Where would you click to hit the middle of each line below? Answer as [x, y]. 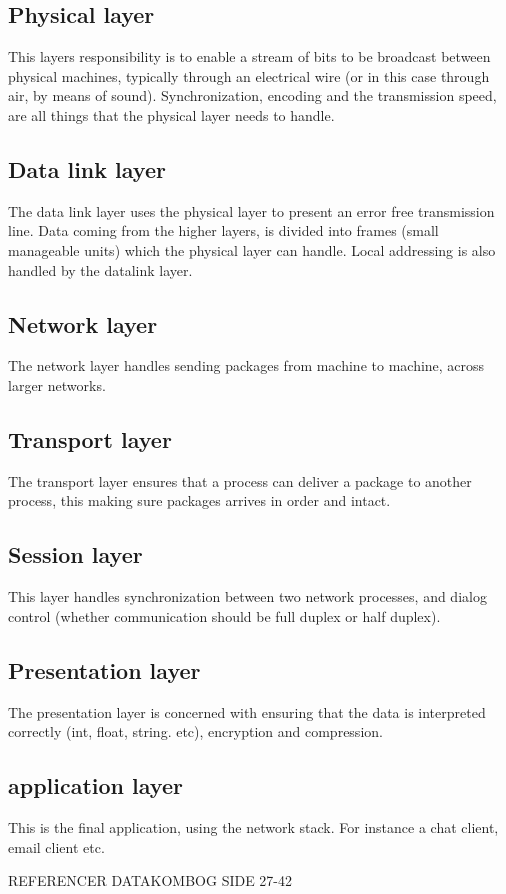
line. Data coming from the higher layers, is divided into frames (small [223, 230]
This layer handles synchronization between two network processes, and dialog [247, 596]
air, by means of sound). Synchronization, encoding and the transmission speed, [252, 95]
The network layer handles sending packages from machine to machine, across [246, 365]
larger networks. [57, 384]
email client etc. [56, 846]
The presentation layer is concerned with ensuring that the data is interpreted [247, 711]
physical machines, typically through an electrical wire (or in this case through [249, 75]
